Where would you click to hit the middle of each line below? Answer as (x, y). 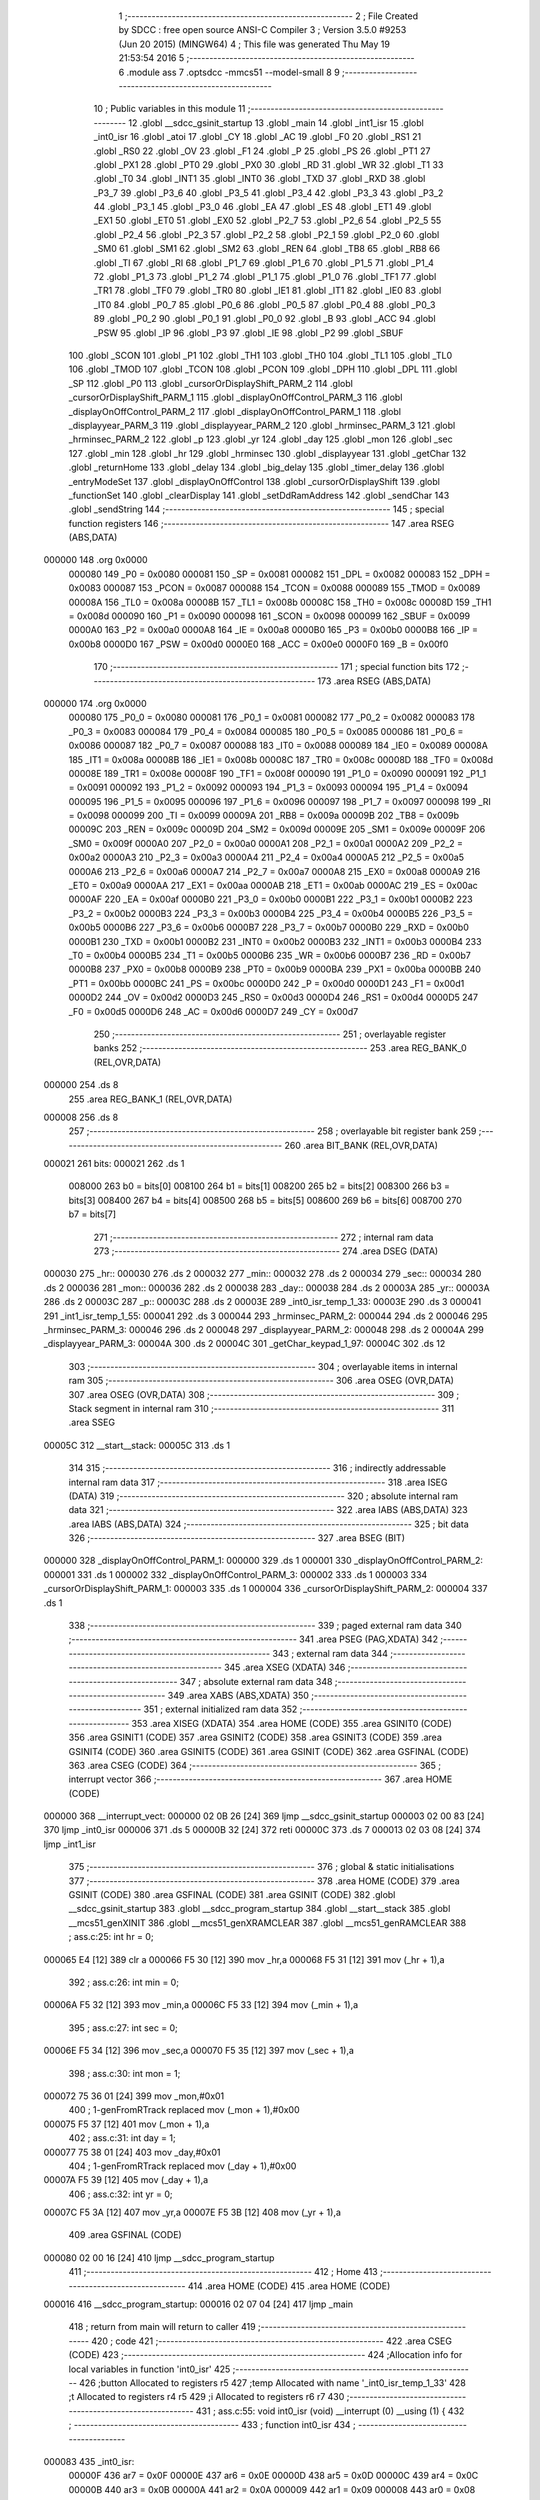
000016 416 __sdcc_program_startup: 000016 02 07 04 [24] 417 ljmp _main (198, 2304)
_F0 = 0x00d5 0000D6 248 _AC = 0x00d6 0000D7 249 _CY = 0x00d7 (213, 1011)
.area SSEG (91, 1422)
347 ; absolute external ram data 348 (256, 1681)
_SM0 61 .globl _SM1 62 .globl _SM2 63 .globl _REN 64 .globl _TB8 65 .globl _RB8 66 (266, 249)
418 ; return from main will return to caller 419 (162, 2327)
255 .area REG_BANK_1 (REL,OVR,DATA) (150, 1099)
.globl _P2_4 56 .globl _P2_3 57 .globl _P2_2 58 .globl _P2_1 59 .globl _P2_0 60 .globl (266, 234)
